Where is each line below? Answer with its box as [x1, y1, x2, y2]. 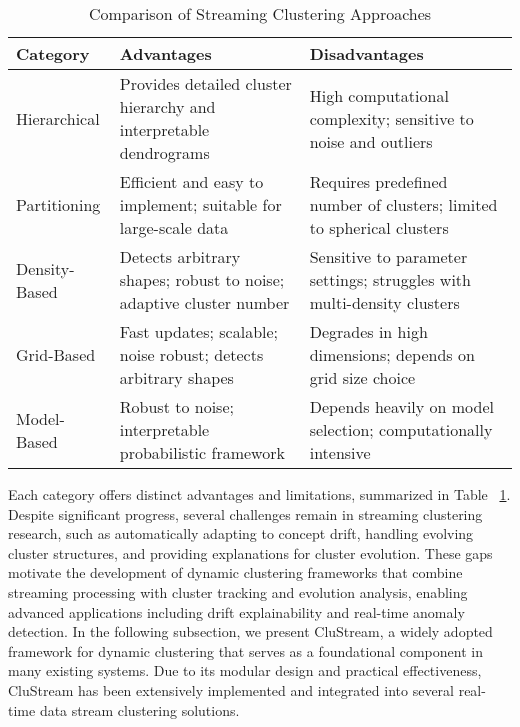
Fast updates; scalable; [119, 320, 279, 343]
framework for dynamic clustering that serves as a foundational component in [8, 640, 483, 661]
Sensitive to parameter [309, 245, 468, 268]
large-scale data [119, 216, 229, 239]
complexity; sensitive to [309, 106, 474, 130]
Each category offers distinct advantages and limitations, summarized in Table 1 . [8, 484, 511, 504]
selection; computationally [309, 418, 493, 441]
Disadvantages [309, 42, 424, 65]
